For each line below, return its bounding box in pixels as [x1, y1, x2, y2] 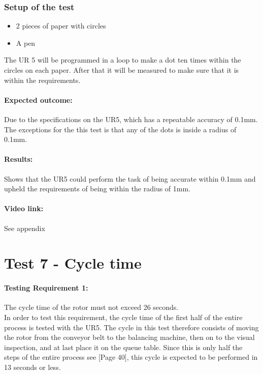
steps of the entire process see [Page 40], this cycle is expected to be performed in [4, 352, 258, 362]
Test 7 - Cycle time [4, 252, 142, 273]
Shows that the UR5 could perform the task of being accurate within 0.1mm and [4, 173, 256, 184]
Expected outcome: [4, 94, 73, 105]
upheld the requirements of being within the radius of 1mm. [4, 183, 191, 194]
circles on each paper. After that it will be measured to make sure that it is [4, 65, 239, 75]
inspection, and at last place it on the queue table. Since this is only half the [4, 341, 243, 352]
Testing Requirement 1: [4, 282, 88, 293]
